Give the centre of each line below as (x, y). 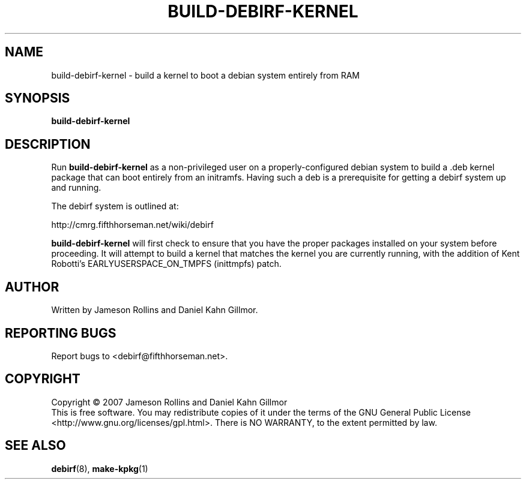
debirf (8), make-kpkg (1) (100, 468)
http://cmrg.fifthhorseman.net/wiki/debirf (132, 225)
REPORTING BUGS (61, 333)
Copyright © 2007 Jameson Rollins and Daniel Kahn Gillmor (169, 402)
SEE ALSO (35, 446)
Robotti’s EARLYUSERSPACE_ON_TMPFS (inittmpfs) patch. (166, 264)
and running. (76, 188)
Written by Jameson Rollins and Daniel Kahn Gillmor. (155, 310)
